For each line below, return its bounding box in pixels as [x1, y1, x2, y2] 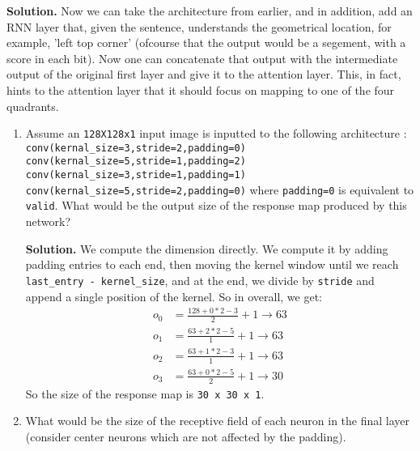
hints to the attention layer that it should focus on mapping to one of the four [6, 81, 395, 98]
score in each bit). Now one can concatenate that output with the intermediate [6, 49, 398, 66]
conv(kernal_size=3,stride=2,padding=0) [25, 142, 246, 154]
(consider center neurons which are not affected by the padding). [25, 428, 346, 445]
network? [25, 213, 71, 230]
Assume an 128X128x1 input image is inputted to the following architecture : [25, 125, 407, 142]
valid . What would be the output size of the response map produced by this [25, 197, 407, 214]
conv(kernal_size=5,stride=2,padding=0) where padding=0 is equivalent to [25, 181, 414, 198]
